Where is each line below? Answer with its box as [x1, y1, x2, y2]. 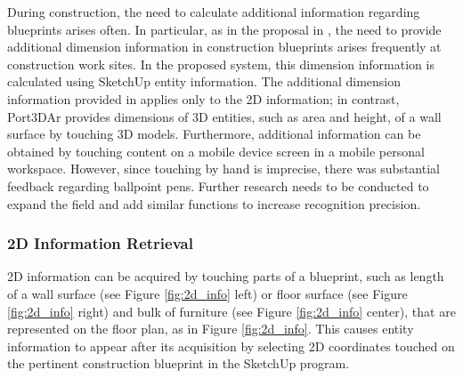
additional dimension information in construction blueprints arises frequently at [7, 37, 442, 56]
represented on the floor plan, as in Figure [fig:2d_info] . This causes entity [7, 319, 414, 338]
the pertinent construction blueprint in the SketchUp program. [7, 354, 350, 373]
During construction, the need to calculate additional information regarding [7, 3, 420, 20]
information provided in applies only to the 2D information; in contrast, [7, 89, 400, 108]
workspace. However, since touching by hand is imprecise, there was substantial [7, 159, 440, 178]
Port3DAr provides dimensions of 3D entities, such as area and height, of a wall [7, 107, 442, 125]
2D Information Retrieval [7, 232, 193, 254]
